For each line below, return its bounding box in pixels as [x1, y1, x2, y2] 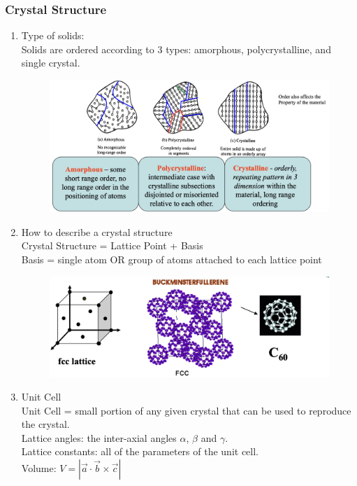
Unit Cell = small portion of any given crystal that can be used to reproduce [21, 403, 351, 417]
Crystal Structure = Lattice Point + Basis [21, 238, 203, 253]
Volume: [21, 460, 57, 475]
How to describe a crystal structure [21, 224, 173, 239]
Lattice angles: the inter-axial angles [21, 430, 177, 445]
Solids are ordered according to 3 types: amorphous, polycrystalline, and [21, 41, 331, 56]
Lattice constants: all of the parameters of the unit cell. [21, 444, 259, 459]
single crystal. [21, 55, 80, 70]
